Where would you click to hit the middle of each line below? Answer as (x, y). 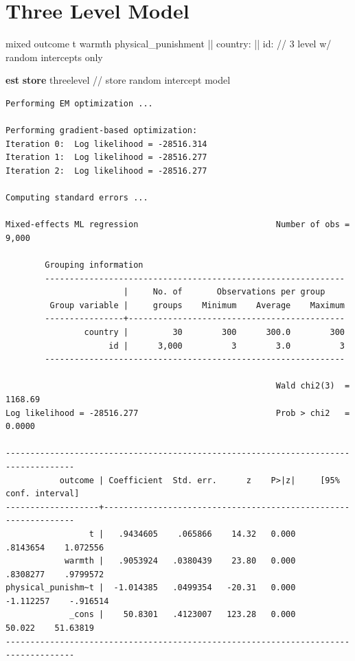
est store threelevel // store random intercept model (118, 80)
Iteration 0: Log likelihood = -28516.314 (106, 144)
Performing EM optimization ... (79, 103)
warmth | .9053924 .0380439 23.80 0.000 (180, 561)
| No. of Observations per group (224, 292)
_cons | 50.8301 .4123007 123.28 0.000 (183, 615)
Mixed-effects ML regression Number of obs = (178, 225)
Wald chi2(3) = (313, 386)
